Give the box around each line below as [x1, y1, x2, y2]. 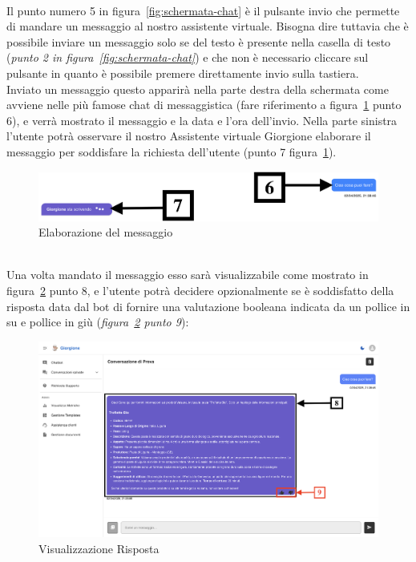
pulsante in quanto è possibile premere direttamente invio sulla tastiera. [6, 64, 359, 81]
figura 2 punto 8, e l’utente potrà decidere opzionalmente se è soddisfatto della [6, 282, 394, 299]
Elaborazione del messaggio [38, 224, 173, 241]
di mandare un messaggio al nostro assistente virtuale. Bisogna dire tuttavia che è [6, 18, 409, 34]
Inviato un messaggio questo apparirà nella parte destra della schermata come [6, 80, 389, 97]
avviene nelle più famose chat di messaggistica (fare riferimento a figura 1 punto [6, 96, 402, 113]
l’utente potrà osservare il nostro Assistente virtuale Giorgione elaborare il [6, 127, 371, 144]
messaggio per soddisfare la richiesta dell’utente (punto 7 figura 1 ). [6, 143, 337, 160]
